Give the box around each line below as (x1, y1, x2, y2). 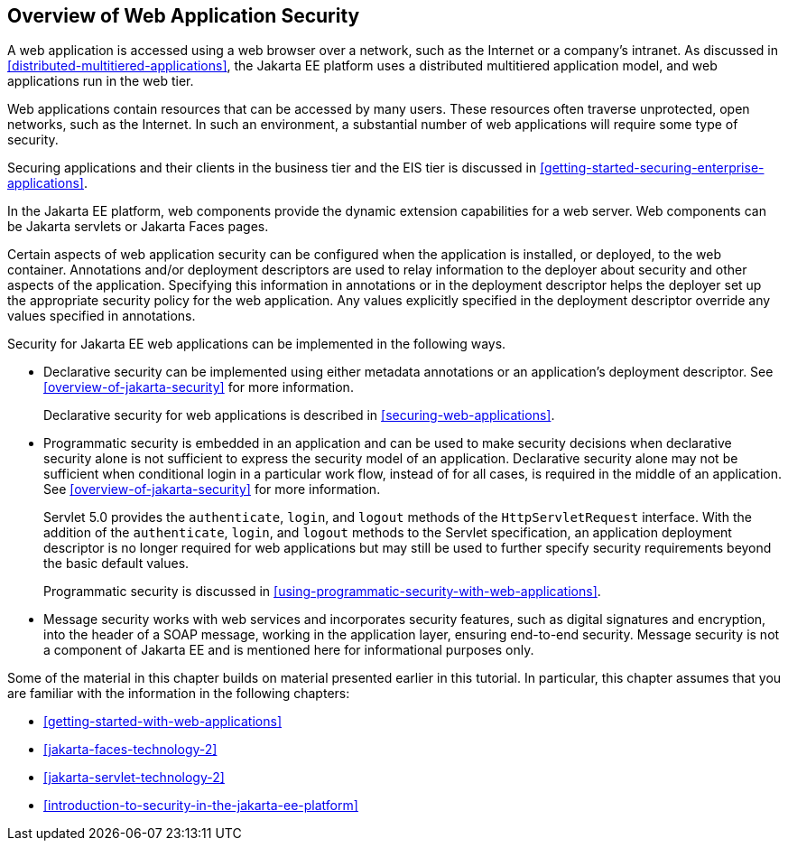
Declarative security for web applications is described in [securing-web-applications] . (43, 407, 555, 424)
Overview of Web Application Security (7, 5, 360, 27)
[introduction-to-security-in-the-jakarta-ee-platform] (43, 797, 358, 814)
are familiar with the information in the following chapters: (7, 685, 350, 702)
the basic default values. (43, 555, 190, 572)
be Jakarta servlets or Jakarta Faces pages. (7, 219, 269, 235)
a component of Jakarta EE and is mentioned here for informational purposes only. (43, 642, 534, 658)
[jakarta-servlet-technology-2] (43, 769, 225, 786)
